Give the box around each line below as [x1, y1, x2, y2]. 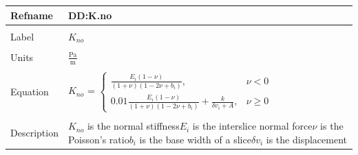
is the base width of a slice [139, 132, 251, 146]
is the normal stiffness [87, 119, 180, 133]
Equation [10, 84, 49, 99]
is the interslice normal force [192, 119, 313, 133]
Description [10, 126, 59, 140]
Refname [10, 8, 53, 22]
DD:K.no [67, 8, 112, 22]
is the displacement [266, 132, 347, 146]
